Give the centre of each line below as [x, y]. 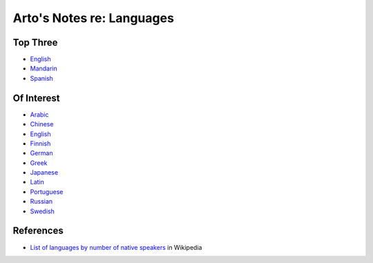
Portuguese [47, 192]
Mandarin [44, 68]
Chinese [42, 124]
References [38, 231]
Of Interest [36, 98]
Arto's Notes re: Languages [93, 18]
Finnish [40, 143]
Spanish [41, 78]
